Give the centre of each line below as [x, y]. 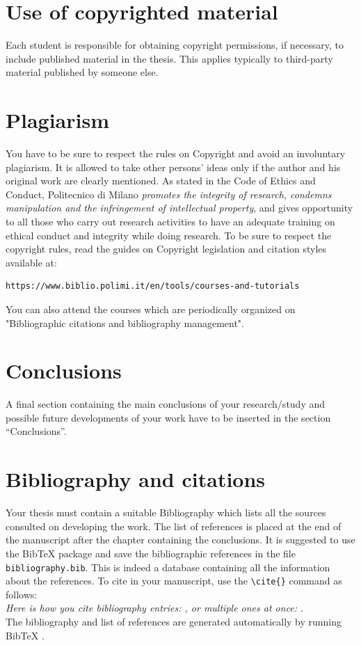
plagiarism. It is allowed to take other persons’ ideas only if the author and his [173, 167]
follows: [22, 594]
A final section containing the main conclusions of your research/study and [166, 404]
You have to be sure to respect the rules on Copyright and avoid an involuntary [176, 153]
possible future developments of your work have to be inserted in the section [168, 417]
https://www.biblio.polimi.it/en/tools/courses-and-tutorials [153, 286]
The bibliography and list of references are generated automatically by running [174, 622]
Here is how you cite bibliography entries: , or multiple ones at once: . [155, 608]
